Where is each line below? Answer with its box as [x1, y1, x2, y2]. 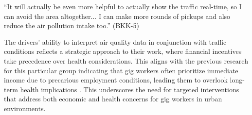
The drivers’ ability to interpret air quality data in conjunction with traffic [4, 36, 227, 47]
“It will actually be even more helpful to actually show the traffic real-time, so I [4, 1, 242, 11]
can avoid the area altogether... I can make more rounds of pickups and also [4, 11, 231, 21]
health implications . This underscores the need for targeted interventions [20, 84, 239, 94]
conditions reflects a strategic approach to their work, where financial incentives [4, 46, 242, 56]
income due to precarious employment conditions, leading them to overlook [4, 75, 228, 85]
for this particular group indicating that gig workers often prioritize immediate [4, 65, 238, 75]
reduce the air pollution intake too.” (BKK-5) [4, 20, 139, 31]
